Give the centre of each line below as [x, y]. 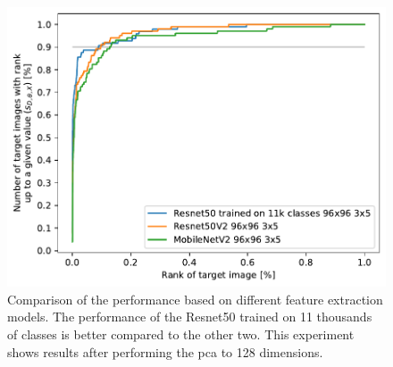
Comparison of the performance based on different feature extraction [195, 299]
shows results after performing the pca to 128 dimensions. [165, 351]
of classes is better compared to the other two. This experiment [181, 334]
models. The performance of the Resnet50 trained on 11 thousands [190, 317]
